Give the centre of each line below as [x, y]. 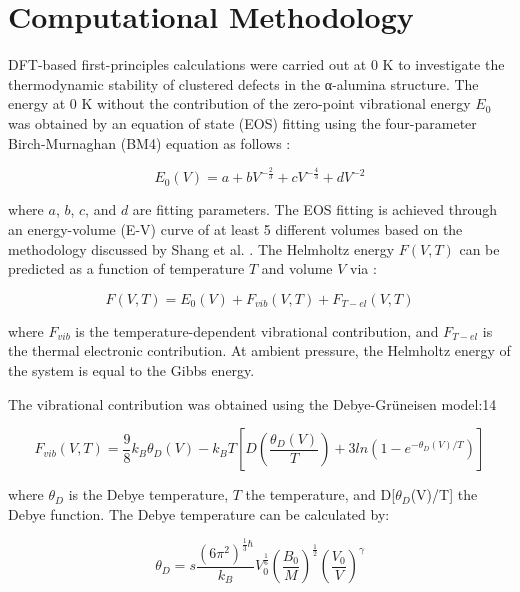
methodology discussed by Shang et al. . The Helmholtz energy [201, 248]
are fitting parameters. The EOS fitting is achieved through [314, 209]
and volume [297, 268]
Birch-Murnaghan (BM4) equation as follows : [149, 142]
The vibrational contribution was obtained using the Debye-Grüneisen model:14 [252, 403]
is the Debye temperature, [148, 494]
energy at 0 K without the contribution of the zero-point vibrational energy [239, 103]
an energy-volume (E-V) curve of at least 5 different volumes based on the [235, 229]
